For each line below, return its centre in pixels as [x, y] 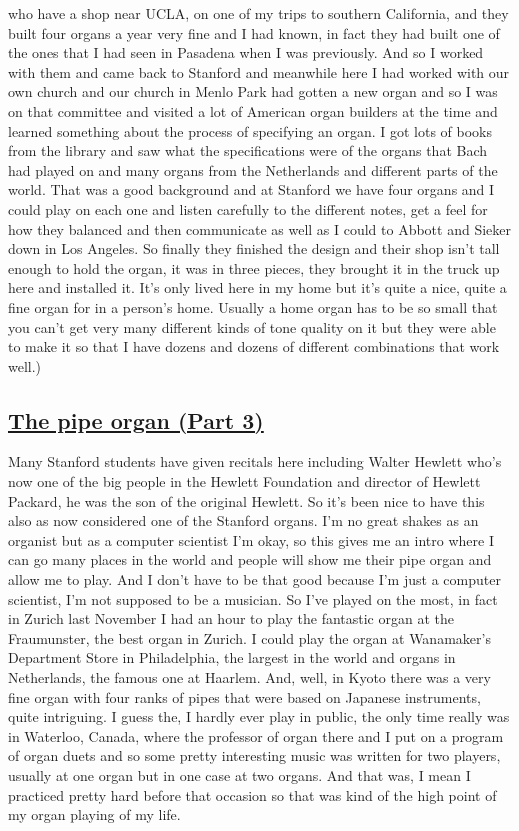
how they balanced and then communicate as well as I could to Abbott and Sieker [260, 228]
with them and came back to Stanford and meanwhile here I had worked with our [259, 71]
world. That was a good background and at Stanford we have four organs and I [251, 189]
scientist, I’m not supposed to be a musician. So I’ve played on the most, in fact [253, 598]
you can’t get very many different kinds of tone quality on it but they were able [252, 326]
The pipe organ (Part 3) [136, 419]
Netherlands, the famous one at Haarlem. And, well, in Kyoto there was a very [249, 677]
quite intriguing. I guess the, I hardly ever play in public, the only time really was [259, 716]
